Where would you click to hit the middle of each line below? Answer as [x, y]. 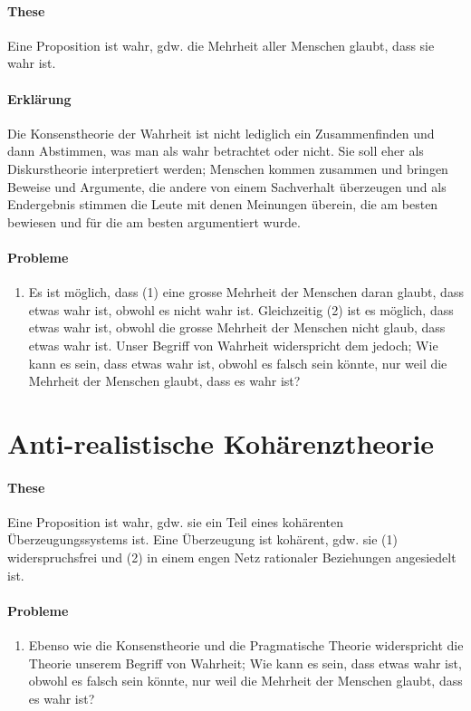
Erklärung [39, 98]
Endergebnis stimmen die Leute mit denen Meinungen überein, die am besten [223, 204]
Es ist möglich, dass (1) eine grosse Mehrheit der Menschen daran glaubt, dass [246, 292]
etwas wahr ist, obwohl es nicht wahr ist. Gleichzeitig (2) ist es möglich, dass [241, 309]
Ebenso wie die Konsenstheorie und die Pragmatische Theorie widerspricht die [246, 645]
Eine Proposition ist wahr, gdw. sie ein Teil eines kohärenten [176, 521]
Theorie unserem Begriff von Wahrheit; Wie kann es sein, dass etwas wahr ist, [245, 663]
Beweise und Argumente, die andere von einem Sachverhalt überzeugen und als [227, 186]
